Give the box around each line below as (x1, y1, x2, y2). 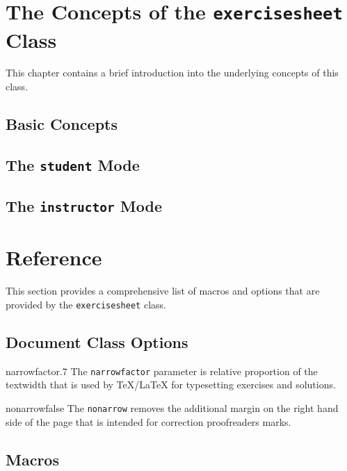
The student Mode (6, 154, 140, 175)
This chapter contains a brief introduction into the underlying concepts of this (6, 65, 339, 80)
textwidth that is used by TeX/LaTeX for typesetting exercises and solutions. (6, 377, 336, 392)
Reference (6, 243, 102, 272)
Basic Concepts (6, 113, 118, 135)
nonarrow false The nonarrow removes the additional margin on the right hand (6, 400, 339, 415)
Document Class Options (6, 331, 188, 352)
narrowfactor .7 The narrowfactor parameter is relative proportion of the (6, 363, 318, 378)
